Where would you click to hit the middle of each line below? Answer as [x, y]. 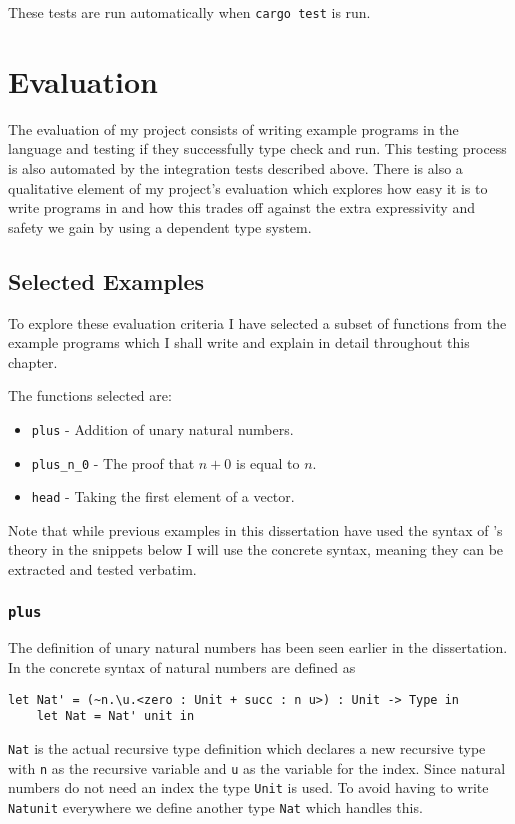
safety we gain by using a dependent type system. [160, 226]
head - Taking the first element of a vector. [163, 496]
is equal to [267, 462]
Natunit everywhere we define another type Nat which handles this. [215, 806]
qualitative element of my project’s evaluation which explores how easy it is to [248, 187]
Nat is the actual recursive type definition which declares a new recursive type [247, 747]
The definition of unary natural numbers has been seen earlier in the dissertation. [258, 647]
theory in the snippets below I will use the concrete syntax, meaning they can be [256, 549]
